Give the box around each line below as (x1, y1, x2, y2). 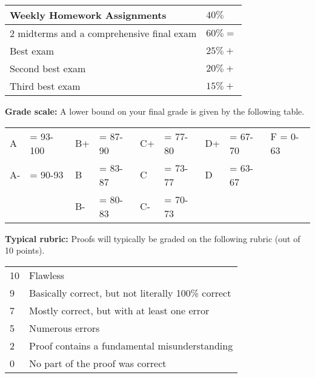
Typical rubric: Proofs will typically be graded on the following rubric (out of (5, 232, 300, 245)
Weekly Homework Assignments (10, 8, 167, 22)
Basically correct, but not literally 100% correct (29, 285, 231, 300)
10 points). (5, 244, 45, 257)
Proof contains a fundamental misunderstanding (29, 338, 233, 353)
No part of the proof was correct (29, 356, 167, 370)
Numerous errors (29, 320, 100, 335)
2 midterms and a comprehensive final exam (10, 26, 197, 40)
